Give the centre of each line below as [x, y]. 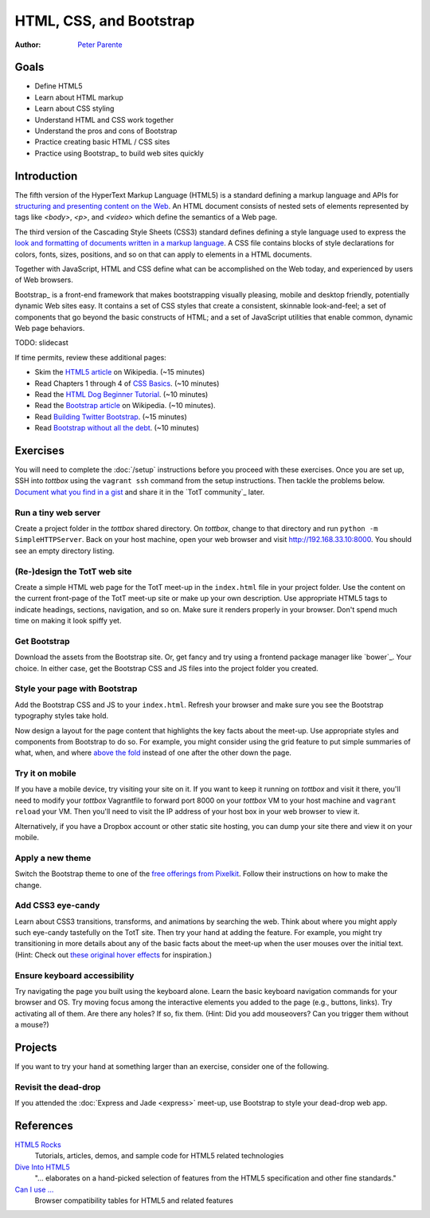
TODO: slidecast [41, 343]
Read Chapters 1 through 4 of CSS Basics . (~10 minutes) [127, 383]
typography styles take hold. [62, 716]
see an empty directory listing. [64, 551]
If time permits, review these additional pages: [90, 357]
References [44, 1126]
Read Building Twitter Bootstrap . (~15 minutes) [111, 416]
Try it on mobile [45, 773]
